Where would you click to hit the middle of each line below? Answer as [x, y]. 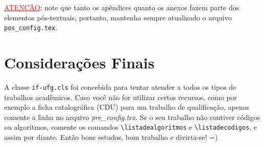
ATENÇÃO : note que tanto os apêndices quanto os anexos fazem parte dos [122, 7]
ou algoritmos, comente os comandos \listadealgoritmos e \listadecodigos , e [131, 127]
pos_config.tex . [31, 27]
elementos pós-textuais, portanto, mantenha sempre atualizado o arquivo [118, 17]
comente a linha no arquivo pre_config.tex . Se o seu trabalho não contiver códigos [132, 117]
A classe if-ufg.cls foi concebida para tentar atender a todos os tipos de [120, 87]
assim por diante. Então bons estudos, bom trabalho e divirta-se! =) [111, 137]
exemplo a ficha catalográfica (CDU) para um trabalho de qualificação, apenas [127, 107]
